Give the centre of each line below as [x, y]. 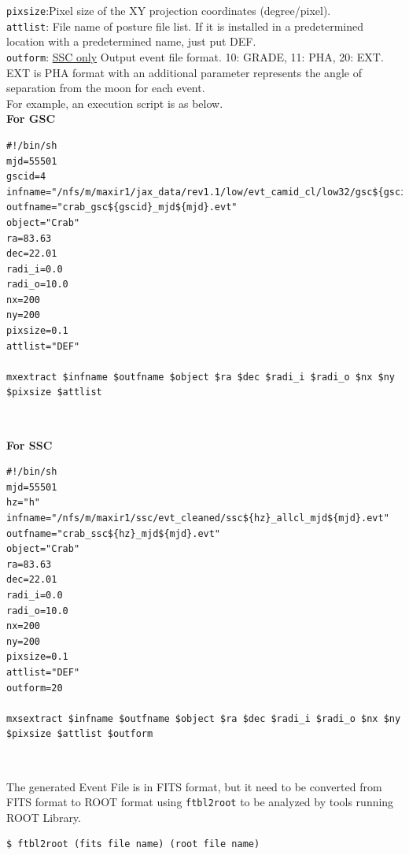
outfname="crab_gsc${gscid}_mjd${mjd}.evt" [122, 207]
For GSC [31, 118]
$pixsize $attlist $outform [80, 734]
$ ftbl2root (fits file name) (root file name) [133, 844]
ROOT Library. [44, 817]
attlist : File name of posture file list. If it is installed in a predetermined [185, 26]
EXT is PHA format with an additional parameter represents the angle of [184, 72]
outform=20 [35, 688]
